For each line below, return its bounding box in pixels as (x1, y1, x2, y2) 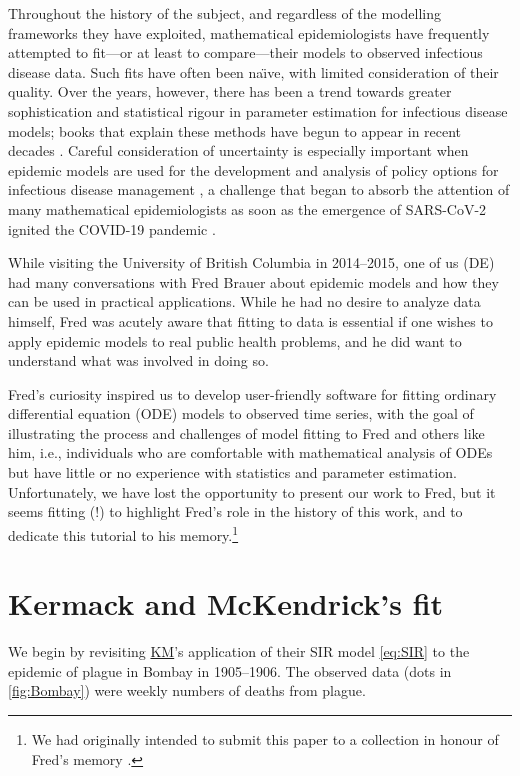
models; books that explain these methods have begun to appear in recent (8, 120, 462, 141)
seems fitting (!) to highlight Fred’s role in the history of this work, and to (8, 501, 463, 522)
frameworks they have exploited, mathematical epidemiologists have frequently (8, 22, 490, 43)
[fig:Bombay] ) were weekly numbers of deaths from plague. (8, 680, 366, 701)
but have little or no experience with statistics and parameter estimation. (8, 462, 457, 483)
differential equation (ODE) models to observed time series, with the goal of (8, 403, 474, 424)
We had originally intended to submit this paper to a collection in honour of (31, 729, 499, 749)
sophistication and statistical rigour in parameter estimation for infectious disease (8, 100, 508, 121)
